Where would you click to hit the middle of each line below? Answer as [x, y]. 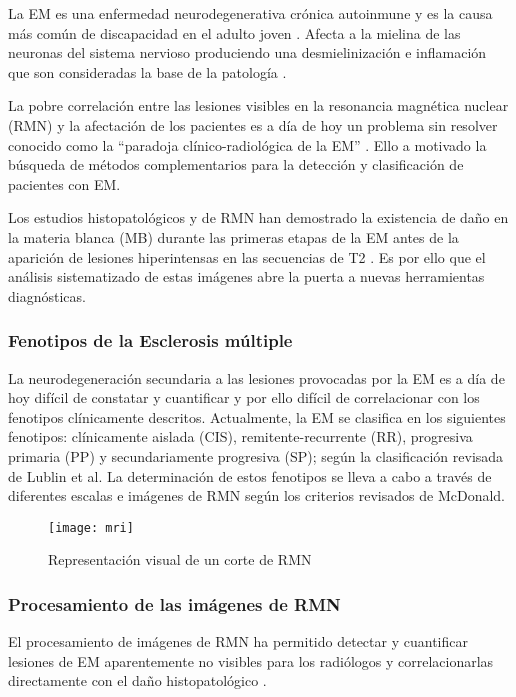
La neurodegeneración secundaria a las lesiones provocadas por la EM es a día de [256, 377]
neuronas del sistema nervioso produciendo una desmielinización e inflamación [247, 52]
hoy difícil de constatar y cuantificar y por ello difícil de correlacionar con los [244, 397]
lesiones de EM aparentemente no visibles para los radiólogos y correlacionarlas [251, 660]
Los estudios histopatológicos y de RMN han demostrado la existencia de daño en [258, 217]
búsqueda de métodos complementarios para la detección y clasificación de [236, 164]
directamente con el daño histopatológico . [137, 680]
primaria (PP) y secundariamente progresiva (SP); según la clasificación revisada [256, 455]
